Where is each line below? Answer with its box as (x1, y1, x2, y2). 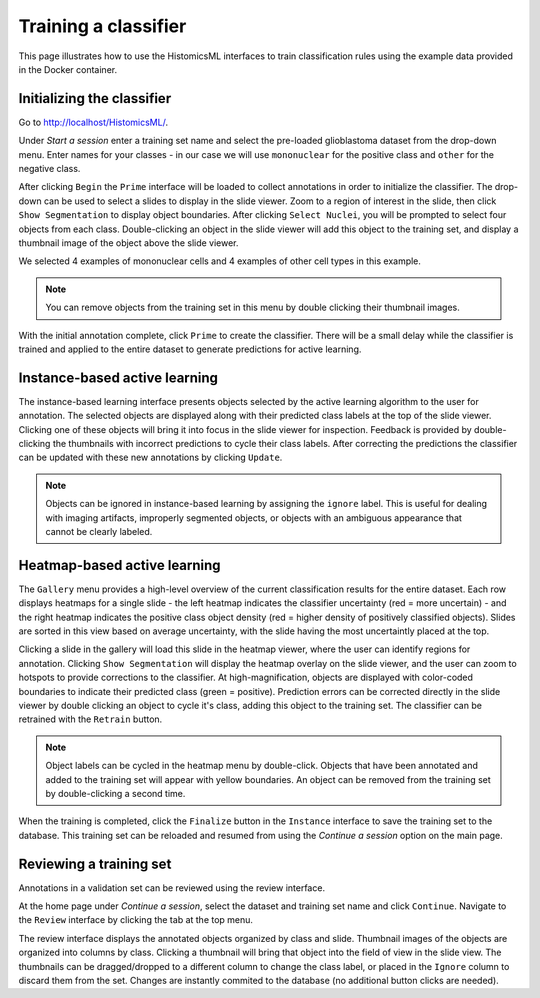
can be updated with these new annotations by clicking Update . (18, 451, 283, 464)
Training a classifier (18, 15, 187, 37)
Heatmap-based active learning (18, 556, 221, 574)
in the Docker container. (18, 63, 118, 75)
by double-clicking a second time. (45, 787, 186, 799)
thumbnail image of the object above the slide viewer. (18, 236, 239, 249)
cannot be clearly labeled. (45, 525, 153, 537)
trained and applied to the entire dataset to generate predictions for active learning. (18, 343, 362, 355)
